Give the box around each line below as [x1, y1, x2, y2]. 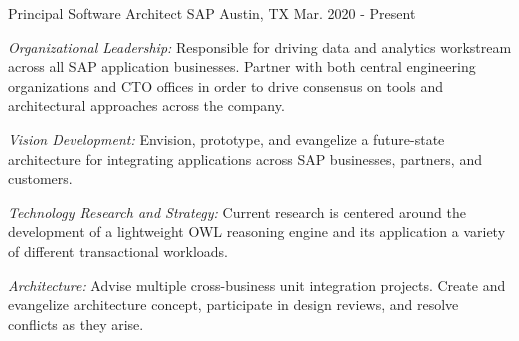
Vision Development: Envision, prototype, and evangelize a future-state [8, 128, 445, 149]
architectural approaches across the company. [8, 95, 285, 116]
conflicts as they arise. [8, 313, 144, 334]
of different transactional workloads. [8, 240, 229, 261]
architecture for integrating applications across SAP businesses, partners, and [8, 148, 482, 169]
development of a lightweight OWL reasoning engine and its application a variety [8, 221, 506, 242]
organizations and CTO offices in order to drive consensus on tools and [8, 75, 443, 96]
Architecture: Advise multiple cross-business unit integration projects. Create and [8, 274, 506, 295]
